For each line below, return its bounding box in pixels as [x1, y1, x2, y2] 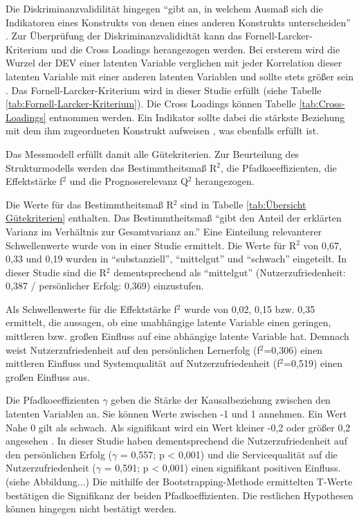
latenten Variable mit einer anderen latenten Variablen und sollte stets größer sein [6, 69, 353, 83]
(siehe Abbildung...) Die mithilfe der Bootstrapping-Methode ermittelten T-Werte [6, 474, 353, 488]
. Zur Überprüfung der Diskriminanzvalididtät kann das [6, 28, 242, 43]
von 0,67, [303, 237, 342, 252]
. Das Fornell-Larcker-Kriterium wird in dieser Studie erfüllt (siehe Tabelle [6, 82, 322, 97]
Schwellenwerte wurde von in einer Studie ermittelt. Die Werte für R [6, 237, 297, 252]
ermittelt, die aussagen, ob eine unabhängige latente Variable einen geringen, [6, 315, 331, 330]
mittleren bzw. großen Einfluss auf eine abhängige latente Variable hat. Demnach [6, 329, 349, 343]
